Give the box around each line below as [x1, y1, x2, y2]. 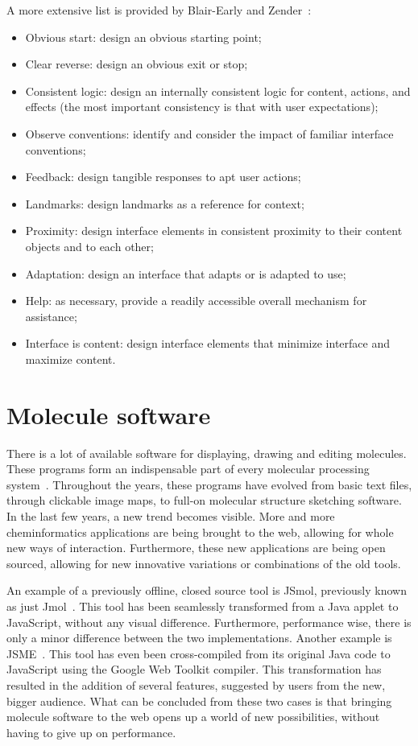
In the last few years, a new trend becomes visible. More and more [6, 508, 335, 524]
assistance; [25, 307, 77, 324]
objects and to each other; [25, 237, 154, 254]
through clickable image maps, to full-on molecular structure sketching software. [6, 492, 402, 509]
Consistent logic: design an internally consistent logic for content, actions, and [25, 82, 411, 99]
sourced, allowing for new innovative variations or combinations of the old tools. [6, 554, 401, 571]
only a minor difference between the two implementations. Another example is [6, 629, 392, 646]
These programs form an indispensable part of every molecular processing [6, 460, 370, 477]
